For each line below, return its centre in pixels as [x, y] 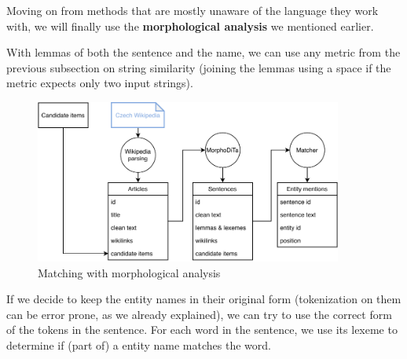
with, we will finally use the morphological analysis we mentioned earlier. [190, 26]
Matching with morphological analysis [129, 272]
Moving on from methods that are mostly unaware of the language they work [192, 10]
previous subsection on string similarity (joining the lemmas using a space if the [199, 67]
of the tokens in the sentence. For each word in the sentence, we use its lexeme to [202, 330]
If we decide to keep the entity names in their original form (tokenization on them [204, 299]
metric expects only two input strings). [100, 83]
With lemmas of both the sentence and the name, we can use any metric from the [203, 52]
